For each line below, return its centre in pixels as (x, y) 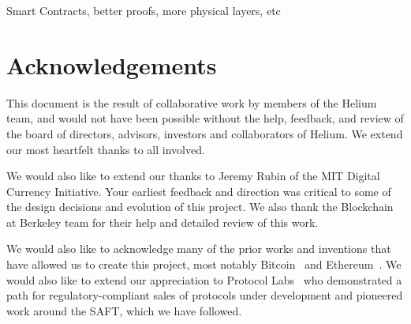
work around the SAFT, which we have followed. (124, 310)
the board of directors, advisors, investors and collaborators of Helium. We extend (205, 133)
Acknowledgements (112, 64)
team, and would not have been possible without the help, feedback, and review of (205, 118)
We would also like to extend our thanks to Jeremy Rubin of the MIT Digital (193, 176)
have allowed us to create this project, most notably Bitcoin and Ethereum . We (204, 264)
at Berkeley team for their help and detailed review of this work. (163, 222)
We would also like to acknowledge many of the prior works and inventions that (199, 249)
